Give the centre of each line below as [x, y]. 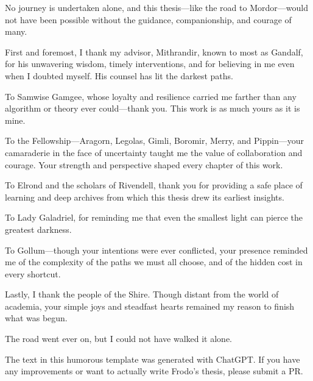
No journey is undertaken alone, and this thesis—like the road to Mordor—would [156, 7]
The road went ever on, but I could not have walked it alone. [119, 339]
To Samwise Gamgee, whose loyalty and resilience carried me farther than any [151, 96]
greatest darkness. [38, 229]
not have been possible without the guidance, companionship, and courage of [148, 19]
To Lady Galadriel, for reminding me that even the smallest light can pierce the [154, 217]
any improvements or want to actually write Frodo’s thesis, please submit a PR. [154, 371]
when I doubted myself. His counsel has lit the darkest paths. [119, 75]
